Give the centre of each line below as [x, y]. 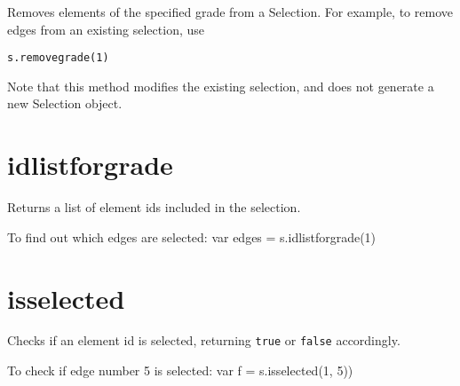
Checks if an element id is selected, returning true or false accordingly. [204, 340]
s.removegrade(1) [58, 58]
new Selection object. [65, 103]
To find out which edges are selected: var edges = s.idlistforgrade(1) [192, 236]
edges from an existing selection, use [106, 29]
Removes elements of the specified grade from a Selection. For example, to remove [230, 12]
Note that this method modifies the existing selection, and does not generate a [221, 86]
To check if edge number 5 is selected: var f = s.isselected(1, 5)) [180, 370]
